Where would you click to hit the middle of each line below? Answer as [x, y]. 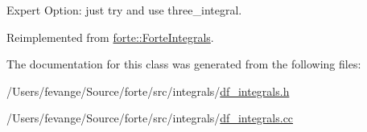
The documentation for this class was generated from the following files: [184, 64]
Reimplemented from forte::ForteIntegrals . [110, 37]
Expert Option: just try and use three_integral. [124, 10]
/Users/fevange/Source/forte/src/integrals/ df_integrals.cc [150, 118]
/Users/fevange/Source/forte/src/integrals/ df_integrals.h [148, 91]
